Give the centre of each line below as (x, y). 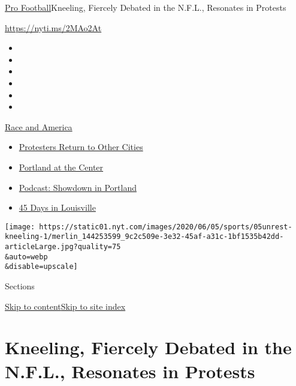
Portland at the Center (61, 167)
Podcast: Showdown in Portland (78, 187)
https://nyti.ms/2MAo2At (53, 27)
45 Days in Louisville (57, 207)
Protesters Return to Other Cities (81, 147)
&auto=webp (26, 257)
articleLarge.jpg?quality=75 (63, 247)
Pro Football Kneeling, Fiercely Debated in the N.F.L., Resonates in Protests (146, 7)
